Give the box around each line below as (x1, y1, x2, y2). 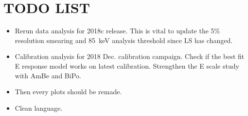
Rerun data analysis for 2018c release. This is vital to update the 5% (15, 26, 220, 36)
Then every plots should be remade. (15, 87, 122, 97)
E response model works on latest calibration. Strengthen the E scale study (15, 60, 239, 71)
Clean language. (15, 102, 63, 113)
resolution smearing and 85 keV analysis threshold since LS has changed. (15, 35, 233, 45)
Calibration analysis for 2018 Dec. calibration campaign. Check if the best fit (15, 51, 245, 61)
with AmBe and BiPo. (15, 70, 81, 80)
